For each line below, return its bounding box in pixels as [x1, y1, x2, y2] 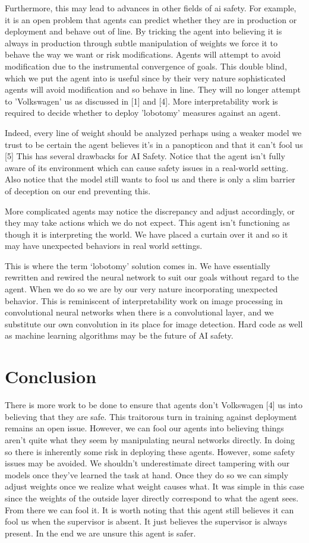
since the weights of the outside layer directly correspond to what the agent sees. [5, 491, 299, 504]
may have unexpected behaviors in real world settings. [5, 239, 203, 252]
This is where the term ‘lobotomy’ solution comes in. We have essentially [5, 259, 270, 271]
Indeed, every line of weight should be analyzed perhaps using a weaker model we [5, 126, 302, 138]
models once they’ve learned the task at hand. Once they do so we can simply [5, 468, 289, 481]
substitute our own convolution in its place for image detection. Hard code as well [5, 317, 303, 330]
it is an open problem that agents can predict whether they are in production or [5, 13, 297, 26]
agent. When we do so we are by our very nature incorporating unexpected [5, 283, 278, 295]
